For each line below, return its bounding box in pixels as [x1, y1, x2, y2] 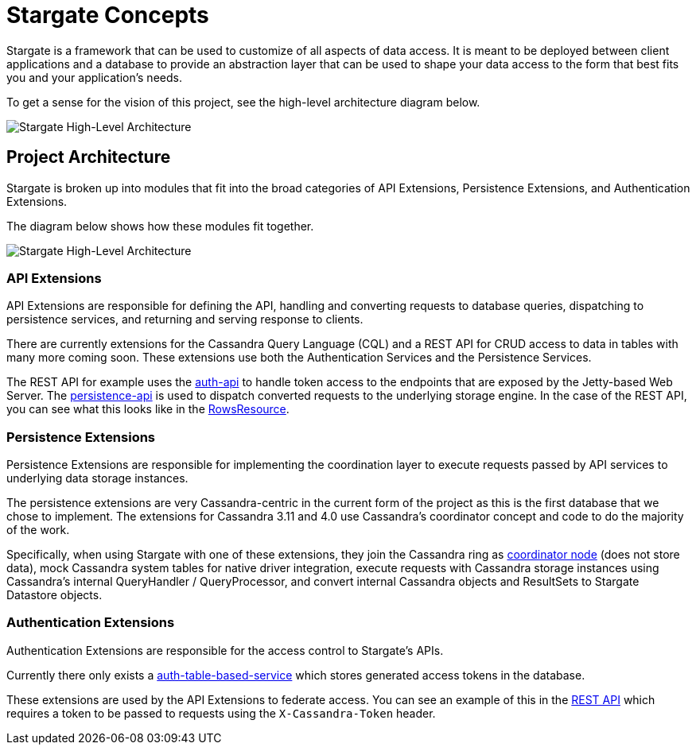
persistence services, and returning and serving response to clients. [6, 312, 364, 327]
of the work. [6, 523, 70, 537]
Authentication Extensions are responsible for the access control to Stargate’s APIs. [6, 643, 444, 657]
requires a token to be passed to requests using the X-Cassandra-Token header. [6, 706, 436, 720]
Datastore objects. [6, 588, 103, 602]
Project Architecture [6, 147, 171, 168]
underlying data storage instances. [6, 471, 189, 486]
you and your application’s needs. [6, 70, 182, 84]
